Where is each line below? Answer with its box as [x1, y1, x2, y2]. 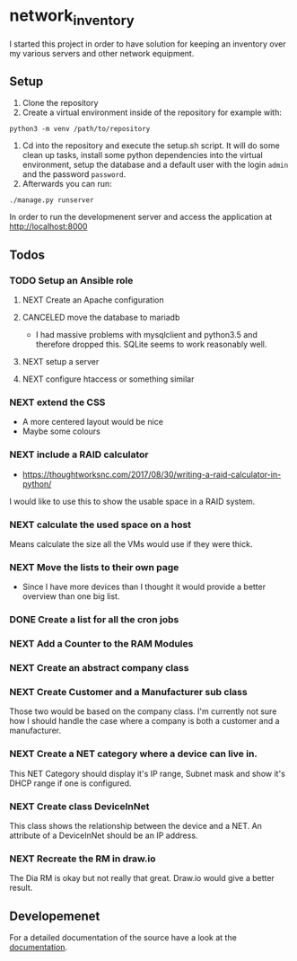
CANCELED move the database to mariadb [22, 312, 180, 323]
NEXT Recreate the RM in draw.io [9, 852, 156, 865]
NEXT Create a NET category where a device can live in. [9, 747, 258, 760]
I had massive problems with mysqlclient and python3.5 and [35, 330, 258, 340]
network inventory [9, 5, 135, 29]
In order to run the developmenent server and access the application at [9, 212, 273, 223]
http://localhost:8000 [9, 221, 88, 232]
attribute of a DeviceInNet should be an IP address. [9, 830, 198, 841]
